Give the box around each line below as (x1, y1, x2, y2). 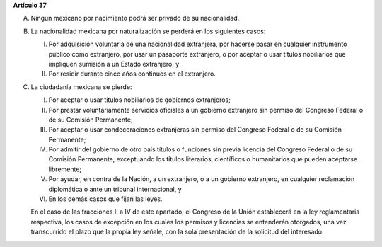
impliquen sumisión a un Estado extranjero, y (48, 59, 180, 68)
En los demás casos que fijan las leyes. (48, 195, 163, 203)
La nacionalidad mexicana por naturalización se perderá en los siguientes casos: (30, 27, 266, 35)
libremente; (48, 165, 82, 173)
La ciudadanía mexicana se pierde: (30, 82, 132, 91)
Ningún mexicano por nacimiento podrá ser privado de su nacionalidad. (30, 14, 240, 23)
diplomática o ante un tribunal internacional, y (48, 185, 182, 193)
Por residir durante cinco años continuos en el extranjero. (48, 69, 216, 78)
